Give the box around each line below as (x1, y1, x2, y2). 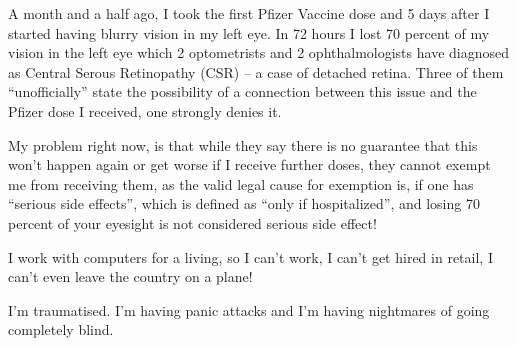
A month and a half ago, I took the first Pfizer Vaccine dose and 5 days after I (8, 3, 490, 23)
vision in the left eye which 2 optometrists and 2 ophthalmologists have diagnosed (8, 42, 509, 63)
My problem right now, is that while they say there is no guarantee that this (8, 134, 478, 155)
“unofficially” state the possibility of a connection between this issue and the (8, 81, 477, 102)
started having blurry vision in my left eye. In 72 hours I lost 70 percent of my (8, 22, 490, 43)
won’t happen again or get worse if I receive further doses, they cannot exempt (8, 154, 491, 175)
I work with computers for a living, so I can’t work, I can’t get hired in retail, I (8, 246, 493, 267)
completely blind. (8, 319, 114, 340)
